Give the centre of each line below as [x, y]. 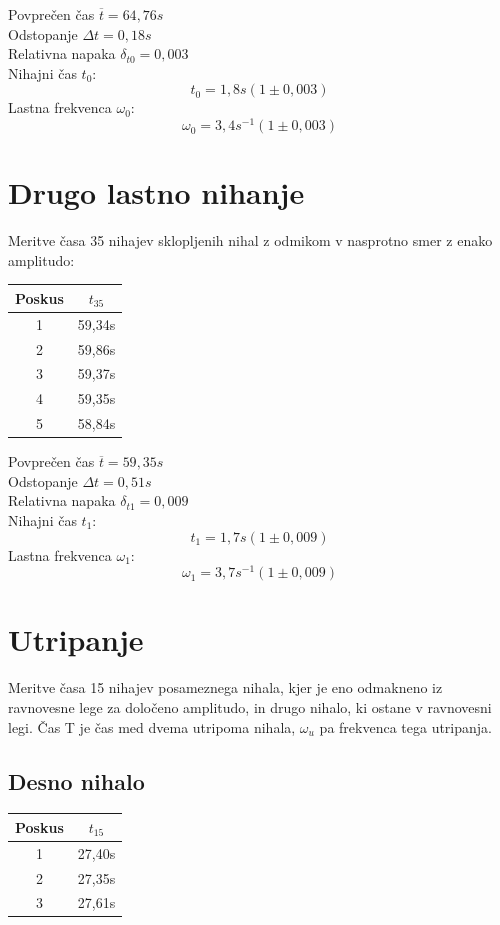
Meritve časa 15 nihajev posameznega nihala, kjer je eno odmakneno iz [225, 687]
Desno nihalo [76, 780]
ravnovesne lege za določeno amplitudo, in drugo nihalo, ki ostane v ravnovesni [250, 706]
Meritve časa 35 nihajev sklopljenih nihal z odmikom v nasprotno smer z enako [250, 240]
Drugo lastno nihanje [156, 192]
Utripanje [76, 639]
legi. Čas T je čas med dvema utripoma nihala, [152, 726]
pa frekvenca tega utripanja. [405, 726]
